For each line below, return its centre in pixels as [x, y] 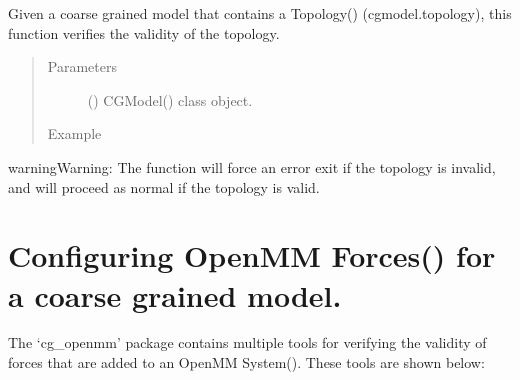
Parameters [82, 66]
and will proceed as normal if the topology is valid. [164, 186]
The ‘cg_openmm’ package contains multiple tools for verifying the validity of [247, 342]
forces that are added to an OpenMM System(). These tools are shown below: [246, 362]
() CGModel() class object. [170, 99]
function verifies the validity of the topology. [144, 32]
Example [74, 133]
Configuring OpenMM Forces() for [252, 255]
